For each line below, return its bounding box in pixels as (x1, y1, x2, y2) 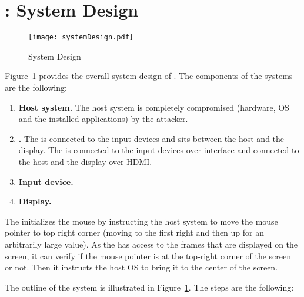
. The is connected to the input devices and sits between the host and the (18, 132, 285, 144)
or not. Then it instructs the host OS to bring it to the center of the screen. (5, 261, 278, 273)
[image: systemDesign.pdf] (28, 33, 133, 42)
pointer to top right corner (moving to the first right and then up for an (5, 226, 265, 239)
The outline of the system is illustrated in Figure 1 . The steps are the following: (5, 280, 294, 293)
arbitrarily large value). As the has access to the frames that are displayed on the (5, 237, 298, 250)
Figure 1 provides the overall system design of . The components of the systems (5, 70, 293, 82)
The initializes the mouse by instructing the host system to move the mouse (5, 214, 278, 227)
